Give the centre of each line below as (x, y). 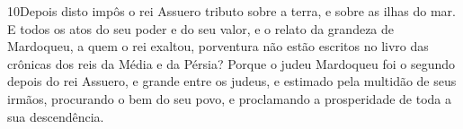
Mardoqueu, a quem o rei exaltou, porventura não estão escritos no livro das (218, 46)
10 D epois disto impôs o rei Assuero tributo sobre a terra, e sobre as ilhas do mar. (231, 11)
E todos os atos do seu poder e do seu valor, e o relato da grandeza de (201, 28)
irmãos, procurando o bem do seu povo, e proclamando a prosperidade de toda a (229, 98)
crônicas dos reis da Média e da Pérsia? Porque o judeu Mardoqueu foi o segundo (231, 63)
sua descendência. (56, 116)
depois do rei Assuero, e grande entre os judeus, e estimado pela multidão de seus (232, 81)
